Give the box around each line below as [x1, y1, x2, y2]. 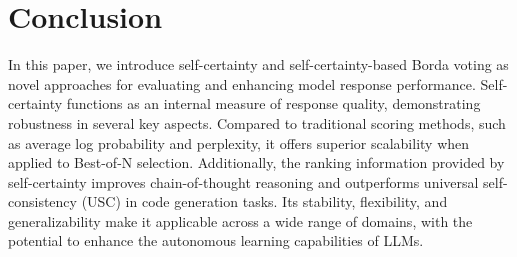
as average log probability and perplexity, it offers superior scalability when [8, 132, 470, 153]
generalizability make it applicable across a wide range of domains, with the [8, 210, 473, 231]
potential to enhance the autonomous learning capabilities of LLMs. [8, 230, 424, 251]
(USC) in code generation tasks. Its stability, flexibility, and [81, 191, 448, 212]
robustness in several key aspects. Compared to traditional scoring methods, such [8, 112, 506, 133]
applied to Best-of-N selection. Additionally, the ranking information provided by [8, 152, 505, 173]
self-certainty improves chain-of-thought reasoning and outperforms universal [8, 171, 479, 192]
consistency [8, 191, 77, 212]
